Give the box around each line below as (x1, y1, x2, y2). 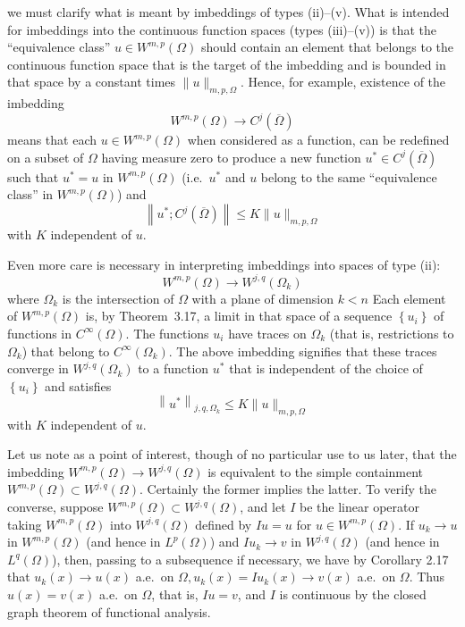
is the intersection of (62, 288, 174, 307)
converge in (7, 359, 69, 378)
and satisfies (45, 376, 112, 395)
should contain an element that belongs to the (200, 38, 453, 56)
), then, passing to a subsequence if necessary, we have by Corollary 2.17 (51, 549, 449, 568)
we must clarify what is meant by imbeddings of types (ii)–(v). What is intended (7, 3, 450, 21)
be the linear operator (300, 497, 419, 515)
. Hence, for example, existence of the (240, 72, 446, 91)
